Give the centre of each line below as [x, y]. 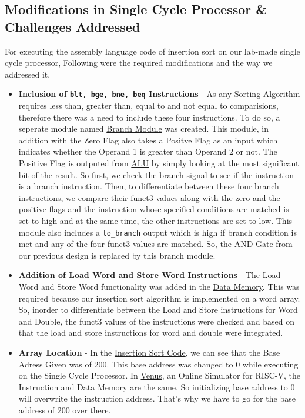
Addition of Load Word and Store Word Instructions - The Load [150, 275]
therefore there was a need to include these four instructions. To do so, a [149, 117]
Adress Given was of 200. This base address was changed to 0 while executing [158, 364]
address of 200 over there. [65, 409]
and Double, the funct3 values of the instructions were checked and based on [156, 321]
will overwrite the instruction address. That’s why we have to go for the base [157, 398]
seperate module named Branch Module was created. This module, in [144, 128]
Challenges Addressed [73, 26]
